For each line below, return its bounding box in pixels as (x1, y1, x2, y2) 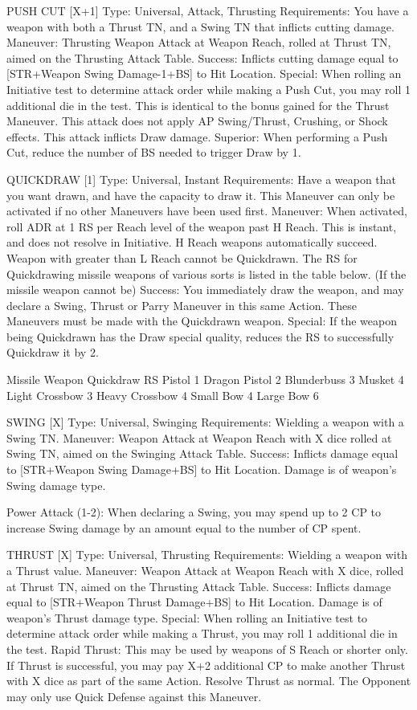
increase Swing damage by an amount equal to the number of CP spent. (6, 519, 362, 536)
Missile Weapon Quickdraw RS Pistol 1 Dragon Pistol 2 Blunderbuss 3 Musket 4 (6, 371, 404, 388)
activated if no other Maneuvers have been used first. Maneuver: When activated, (6, 202, 407, 219)
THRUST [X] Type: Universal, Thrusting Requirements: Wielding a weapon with (6, 546, 407, 563)
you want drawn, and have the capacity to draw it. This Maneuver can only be (6, 186, 395, 203)
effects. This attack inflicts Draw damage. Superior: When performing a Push (6, 128, 388, 145)
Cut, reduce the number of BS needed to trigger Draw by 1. (6, 144, 301, 161)
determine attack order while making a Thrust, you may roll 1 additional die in (6, 625, 398, 642)
